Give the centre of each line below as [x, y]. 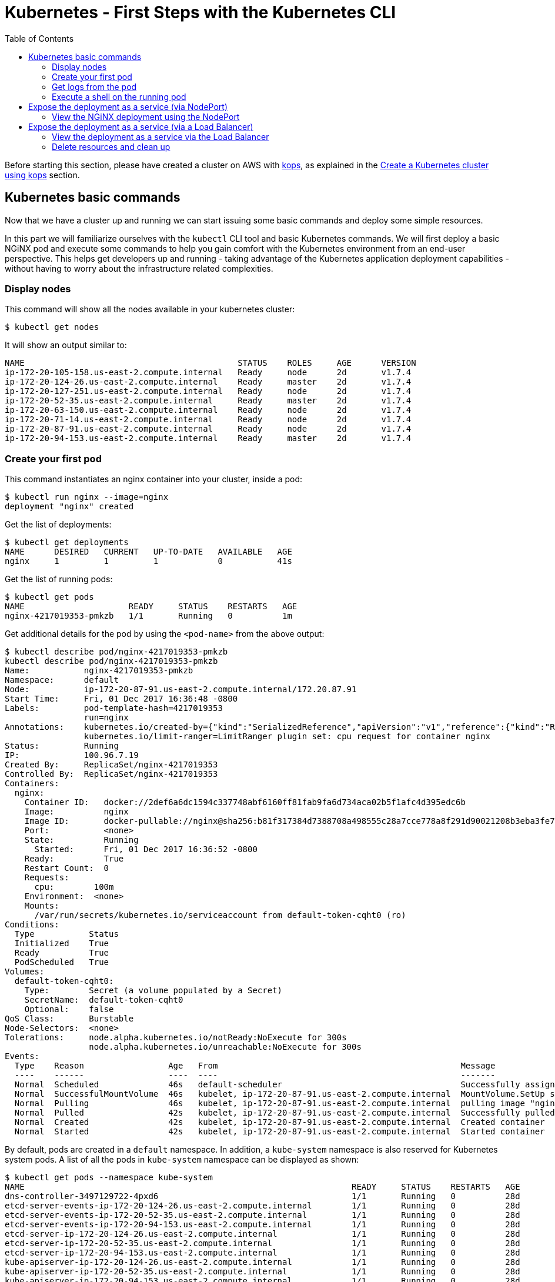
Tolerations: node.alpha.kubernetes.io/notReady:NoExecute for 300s [176, 1038]
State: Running [81, 840]
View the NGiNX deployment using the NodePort [146, 116]
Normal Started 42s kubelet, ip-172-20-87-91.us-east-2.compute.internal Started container [280, 1132]
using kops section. [42, 175]
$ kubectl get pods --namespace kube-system [109, 1178]
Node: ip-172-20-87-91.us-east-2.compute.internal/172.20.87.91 [181, 690]
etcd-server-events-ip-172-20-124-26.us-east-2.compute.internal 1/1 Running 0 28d [263, 1206]
